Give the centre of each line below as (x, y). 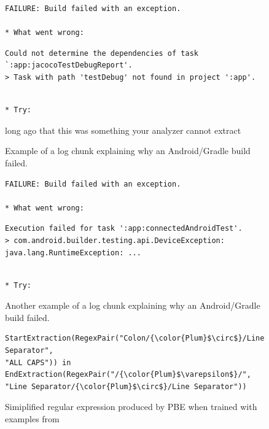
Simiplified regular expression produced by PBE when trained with (131, 407)
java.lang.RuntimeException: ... (73, 253)
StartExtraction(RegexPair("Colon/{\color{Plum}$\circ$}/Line (135, 338)
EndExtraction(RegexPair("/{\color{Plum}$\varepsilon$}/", (128, 375)
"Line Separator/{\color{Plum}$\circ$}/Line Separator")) (126, 386)
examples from (32, 419)
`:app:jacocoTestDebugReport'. (69, 65)
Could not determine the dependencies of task (102, 53)
